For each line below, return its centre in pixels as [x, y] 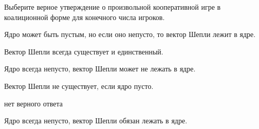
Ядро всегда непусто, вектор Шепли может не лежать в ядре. [100, 69]
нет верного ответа [33, 103]
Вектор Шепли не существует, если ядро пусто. [79, 86]
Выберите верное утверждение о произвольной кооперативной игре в [113, 7]
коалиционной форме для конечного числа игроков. [85, 17]
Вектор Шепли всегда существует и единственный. [84, 51]
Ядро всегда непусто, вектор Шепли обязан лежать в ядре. [96, 121]
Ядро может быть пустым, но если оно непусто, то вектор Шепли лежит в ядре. [130, 34]
